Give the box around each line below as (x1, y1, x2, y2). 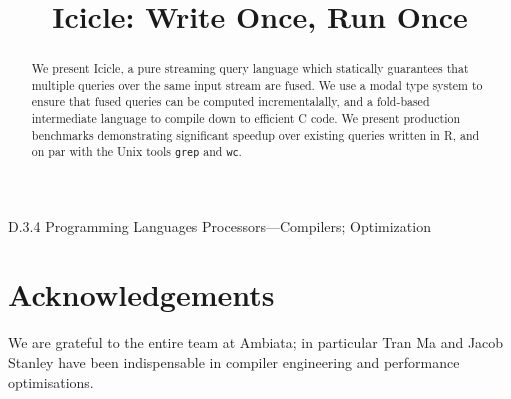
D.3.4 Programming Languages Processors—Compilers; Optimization (8, 215, 431, 236)
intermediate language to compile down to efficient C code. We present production (31, 110, 461, 127)
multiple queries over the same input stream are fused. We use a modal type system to (31, 76, 483, 93)
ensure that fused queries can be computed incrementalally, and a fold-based (31, 93, 430, 110)
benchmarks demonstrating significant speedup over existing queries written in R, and (31, 126, 480, 143)
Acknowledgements (8, 274, 275, 315)
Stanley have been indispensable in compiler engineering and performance (8, 351, 460, 372)
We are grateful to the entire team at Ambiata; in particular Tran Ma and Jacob (8, 332, 504, 353)
